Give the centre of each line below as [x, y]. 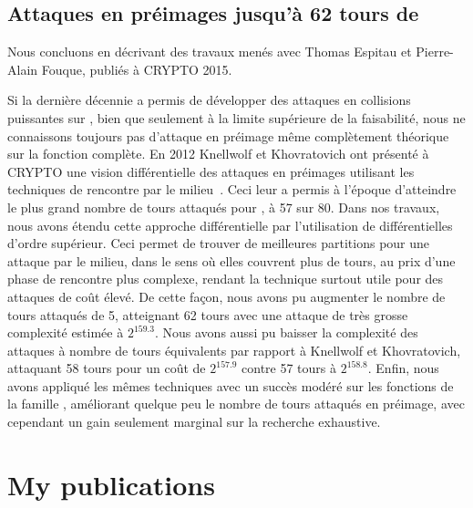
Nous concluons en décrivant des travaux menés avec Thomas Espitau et [210, 52]
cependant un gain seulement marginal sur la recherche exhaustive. [194, 422]
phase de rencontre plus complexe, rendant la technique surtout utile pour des [226, 279]
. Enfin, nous [403, 368]
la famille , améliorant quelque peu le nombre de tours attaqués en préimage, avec [236, 404]
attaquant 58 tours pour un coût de [107, 368]
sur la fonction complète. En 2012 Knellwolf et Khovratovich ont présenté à [218, 154]
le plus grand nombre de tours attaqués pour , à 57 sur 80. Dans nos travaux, [224, 207]
